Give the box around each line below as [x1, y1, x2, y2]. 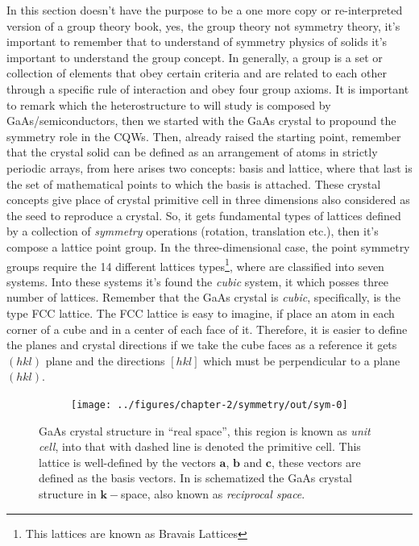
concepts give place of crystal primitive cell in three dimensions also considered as [6, 191, 410, 208]
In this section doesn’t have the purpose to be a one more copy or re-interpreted [6, 2, 403, 18]
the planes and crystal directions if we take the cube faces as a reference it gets [6, 336, 397, 353]
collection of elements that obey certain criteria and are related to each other [6, 65, 387, 81]
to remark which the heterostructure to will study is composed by [6, 96, 331, 113]
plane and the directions [45, 352, 165, 369]
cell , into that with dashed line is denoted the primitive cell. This [39, 438, 361, 455]
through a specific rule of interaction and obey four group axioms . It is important [6, 80, 409, 97]
